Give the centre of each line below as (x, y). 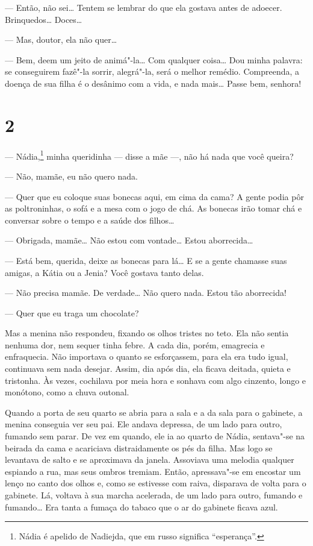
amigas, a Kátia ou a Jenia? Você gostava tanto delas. (104, 272)
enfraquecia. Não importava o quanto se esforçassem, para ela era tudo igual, (147, 356)
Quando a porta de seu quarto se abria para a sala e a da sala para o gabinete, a (154, 412)
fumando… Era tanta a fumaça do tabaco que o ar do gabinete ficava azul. (141, 507)
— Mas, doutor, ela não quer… (61, 39)
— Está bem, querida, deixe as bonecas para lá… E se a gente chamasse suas (146, 260)
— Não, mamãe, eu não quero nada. (71, 176)
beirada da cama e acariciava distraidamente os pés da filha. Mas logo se (139, 447)
